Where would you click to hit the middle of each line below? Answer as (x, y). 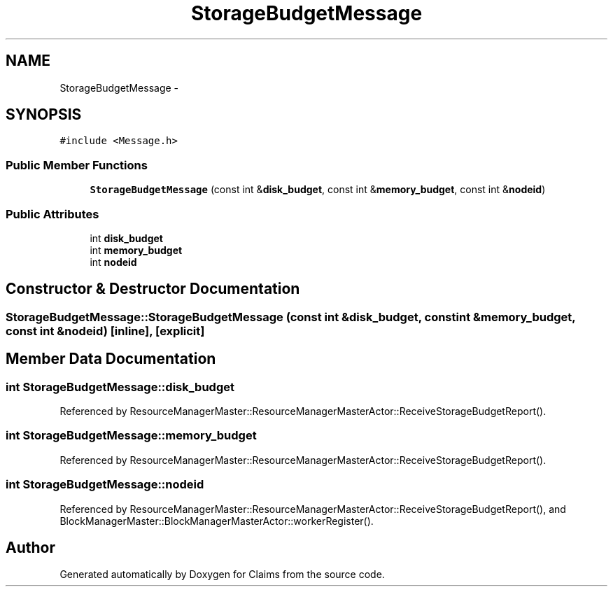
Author (30, 547)
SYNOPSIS (44, 115)
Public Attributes (52, 214)
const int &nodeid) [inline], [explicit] (105, 331)
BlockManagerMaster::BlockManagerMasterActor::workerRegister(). (217, 521)
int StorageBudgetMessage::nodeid (105, 485)
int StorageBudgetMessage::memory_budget (131, 436)
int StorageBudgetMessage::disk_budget (120, 387)
